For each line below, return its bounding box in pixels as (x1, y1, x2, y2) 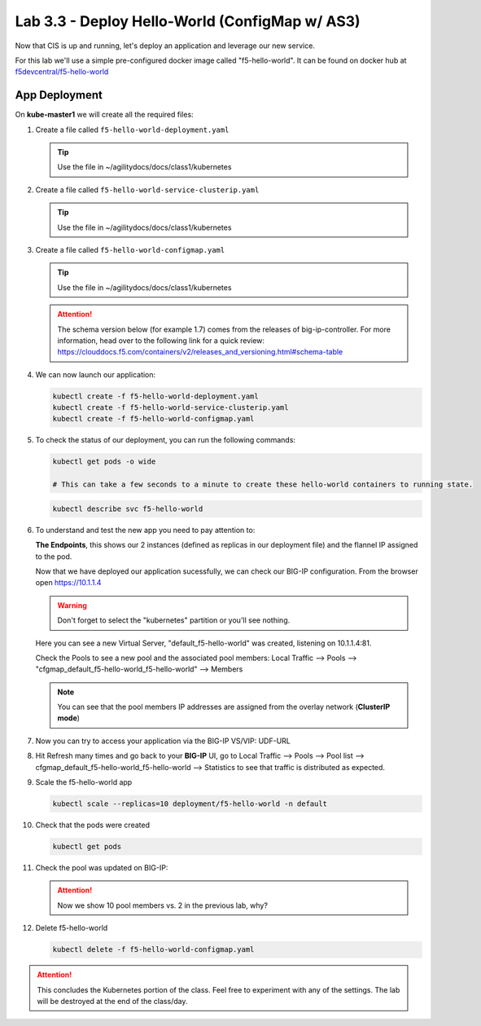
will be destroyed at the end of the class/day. (37, 996, 188, 1006)
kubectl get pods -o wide (52, 457, 156, 466)
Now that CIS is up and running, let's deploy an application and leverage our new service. (15, 41, 315, 51)
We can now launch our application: (35, 369, 156, 379)
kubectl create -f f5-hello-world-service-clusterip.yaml (52, 403, 289, 412)
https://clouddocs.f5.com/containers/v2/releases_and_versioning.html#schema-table (57, 347, 343, 357)
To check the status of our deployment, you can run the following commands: (35, 435, 296, 445)
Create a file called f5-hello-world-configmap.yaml (35, 244, 225, 254)
